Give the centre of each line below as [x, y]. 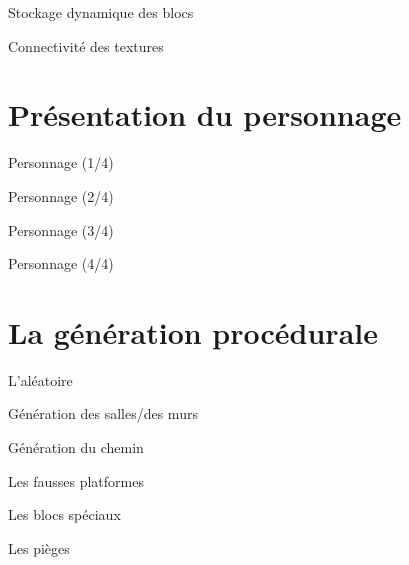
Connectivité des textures [86, 45]
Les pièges [39, 547]
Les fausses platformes [76, 480]
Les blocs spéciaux [64, 514]
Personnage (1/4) [61, 162]
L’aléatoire [40, 379]
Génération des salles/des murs [103, 413]
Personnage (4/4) [61, 263]
